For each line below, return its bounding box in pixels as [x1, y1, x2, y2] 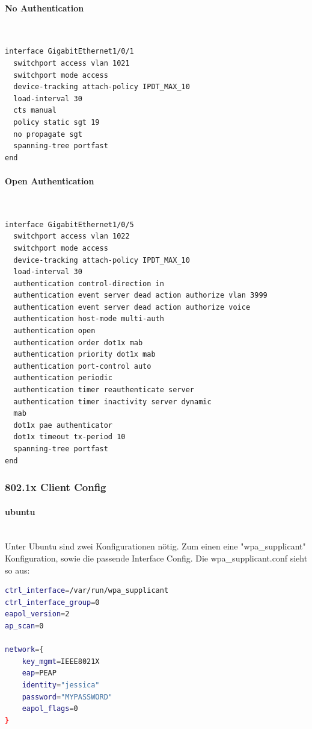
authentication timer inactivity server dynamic [13, 397, 212, 406]
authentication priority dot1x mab [13, 350, 156, 359]
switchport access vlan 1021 [13, 58, 130, 67]
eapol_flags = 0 [22, 704, 78, 713]
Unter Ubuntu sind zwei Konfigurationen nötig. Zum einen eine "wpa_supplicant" [5, 540, 306, 552]
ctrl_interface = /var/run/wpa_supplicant [5, 586, 169, 595]
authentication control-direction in [13, 279, 164, 288]
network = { [5, 645, 44, 654]
